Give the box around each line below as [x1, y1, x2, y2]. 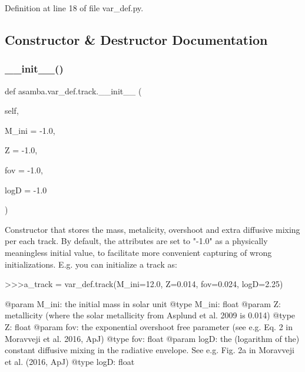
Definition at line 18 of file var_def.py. [5, 2, 144, 14]
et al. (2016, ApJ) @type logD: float [5, 355, 135, 367]
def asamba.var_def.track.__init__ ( [5, 84, 142, 97]
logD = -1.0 [5, 183, 47, 196]
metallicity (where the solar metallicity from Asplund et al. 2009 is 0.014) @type [5, 309, 296, 321]
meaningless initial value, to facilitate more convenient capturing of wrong [5, 246, 272, 258]
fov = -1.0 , [5, 163, 43, 176]
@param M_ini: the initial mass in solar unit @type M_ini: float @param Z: [5, 297, 281, 310]
